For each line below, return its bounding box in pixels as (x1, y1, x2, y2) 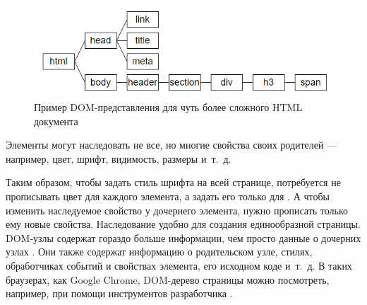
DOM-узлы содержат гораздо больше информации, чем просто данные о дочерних (6, 230, 361, 245)
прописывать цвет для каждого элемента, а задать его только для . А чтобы (6, 188, 330, 203)
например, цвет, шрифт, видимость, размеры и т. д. (6, 151, 231, 166)
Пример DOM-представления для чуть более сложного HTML (34, 100, 303, 115)
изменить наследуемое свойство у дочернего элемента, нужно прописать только (6, 202, 349, 217)
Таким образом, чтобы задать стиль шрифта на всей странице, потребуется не (6, 175, 341, 190)
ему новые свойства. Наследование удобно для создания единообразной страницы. (6, 217, 361, 231)
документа (34, 113, 78, 128)
